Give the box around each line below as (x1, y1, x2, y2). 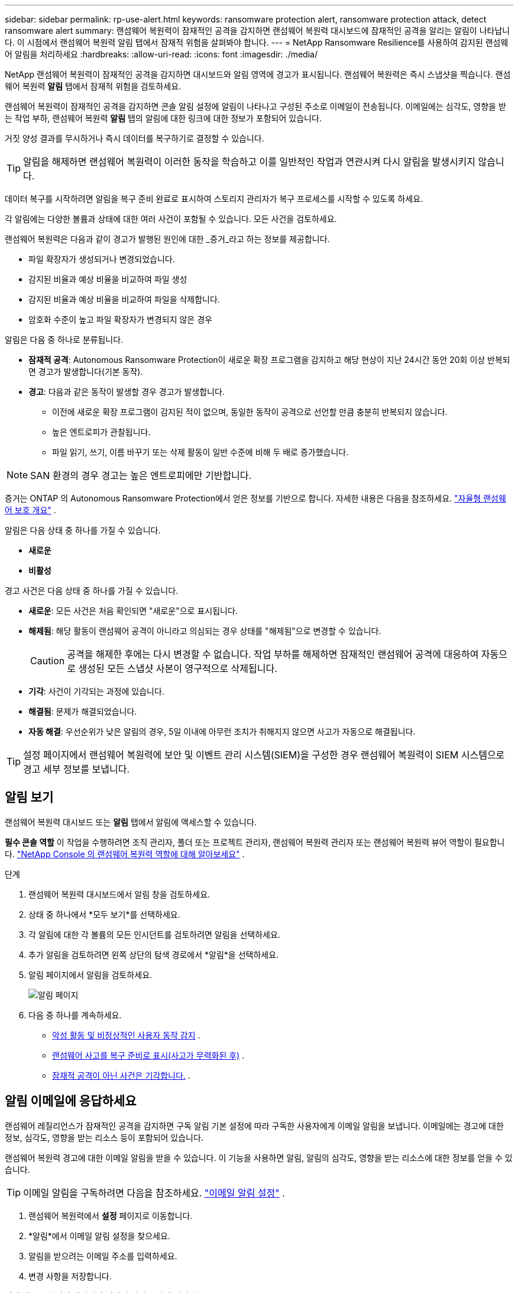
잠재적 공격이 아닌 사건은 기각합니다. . (52, 1070, 190, 1080)
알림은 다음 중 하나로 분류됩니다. (5, 334, 124, 345)
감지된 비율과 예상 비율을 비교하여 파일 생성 (28, 274, 187, 284)
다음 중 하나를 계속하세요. (28, 1009, 122, 1020)
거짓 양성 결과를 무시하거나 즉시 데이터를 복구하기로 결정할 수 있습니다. (5, 133, 264, 143)
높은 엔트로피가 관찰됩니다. (52, 427, 151, 437)
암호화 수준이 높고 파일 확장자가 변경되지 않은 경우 (28, 314, 212, 324)
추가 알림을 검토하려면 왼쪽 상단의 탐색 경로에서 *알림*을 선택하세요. (28, 949, 279, 960)
